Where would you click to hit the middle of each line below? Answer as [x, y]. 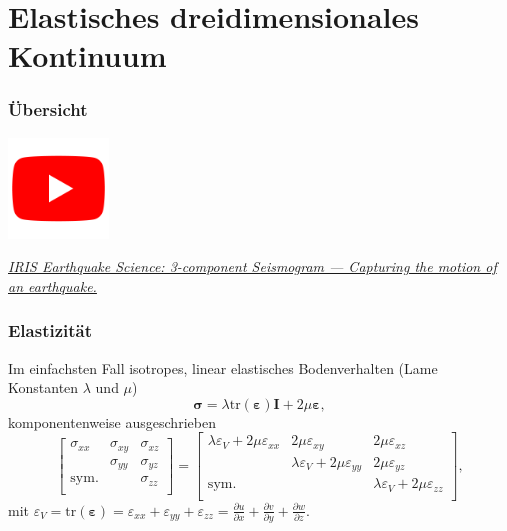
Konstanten [43, 387]
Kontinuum [87, 55]
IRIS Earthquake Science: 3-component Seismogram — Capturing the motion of [252, 266]
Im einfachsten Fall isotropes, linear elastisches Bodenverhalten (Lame [223, 367]
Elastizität [50, 330]
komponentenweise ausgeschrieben [112, 421]
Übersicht [48, 109]
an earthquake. [52, 285]
